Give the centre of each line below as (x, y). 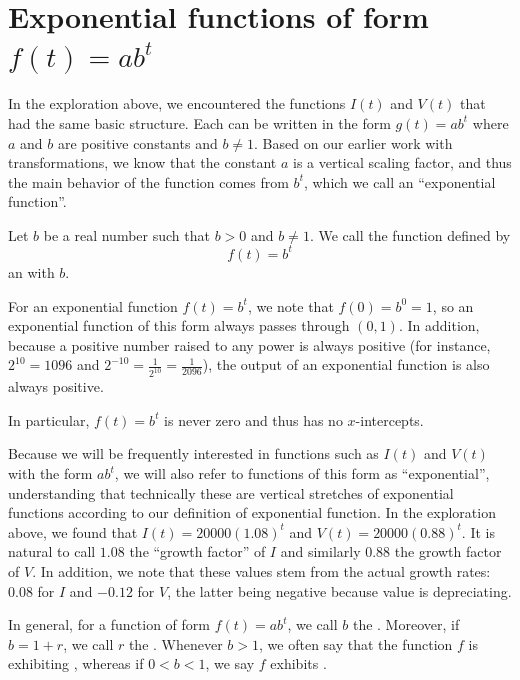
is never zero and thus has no (253, 419)
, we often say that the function (356, 643)
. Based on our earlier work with (353, 142)
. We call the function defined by (410, 234)
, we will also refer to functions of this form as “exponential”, (302, 473)
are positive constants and (137, 142)
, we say (230, 663)
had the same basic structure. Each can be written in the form (199, 122)
